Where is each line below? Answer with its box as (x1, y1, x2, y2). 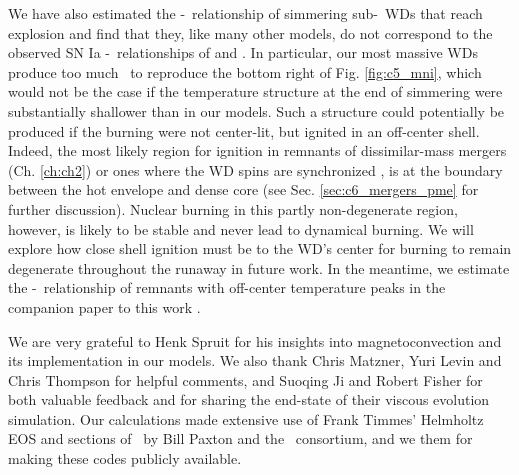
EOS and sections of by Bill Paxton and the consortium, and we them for (8, 428, 473, 449)
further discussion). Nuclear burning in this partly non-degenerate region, (8, 198, 458, 219)
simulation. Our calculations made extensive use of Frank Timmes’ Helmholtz (8, 408, 484, 429)
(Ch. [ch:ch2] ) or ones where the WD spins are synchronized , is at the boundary (8, 159, 503, 180)
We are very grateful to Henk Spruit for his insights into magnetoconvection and (8, 330, 502, 351)
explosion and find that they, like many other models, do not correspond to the (8, 22, 493, 43)
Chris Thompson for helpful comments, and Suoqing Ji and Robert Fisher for (8, 369, 483, 390)
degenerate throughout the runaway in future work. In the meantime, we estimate (8, 257, 510, 278)
